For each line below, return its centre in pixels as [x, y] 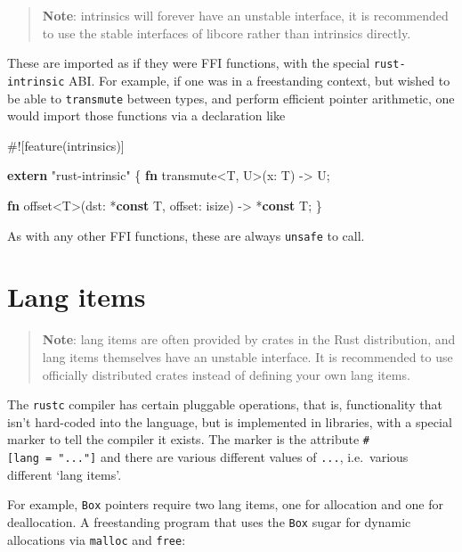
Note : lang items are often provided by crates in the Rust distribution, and [249, 339]
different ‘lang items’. [65, 474]
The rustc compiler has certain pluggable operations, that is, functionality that [225, 404]
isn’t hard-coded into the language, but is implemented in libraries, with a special [230, 421]
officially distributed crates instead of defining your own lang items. [226, 374]
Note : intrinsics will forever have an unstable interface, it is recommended [245, 15]
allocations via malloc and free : [97, 539]
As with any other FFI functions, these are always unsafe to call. [186, 235]
